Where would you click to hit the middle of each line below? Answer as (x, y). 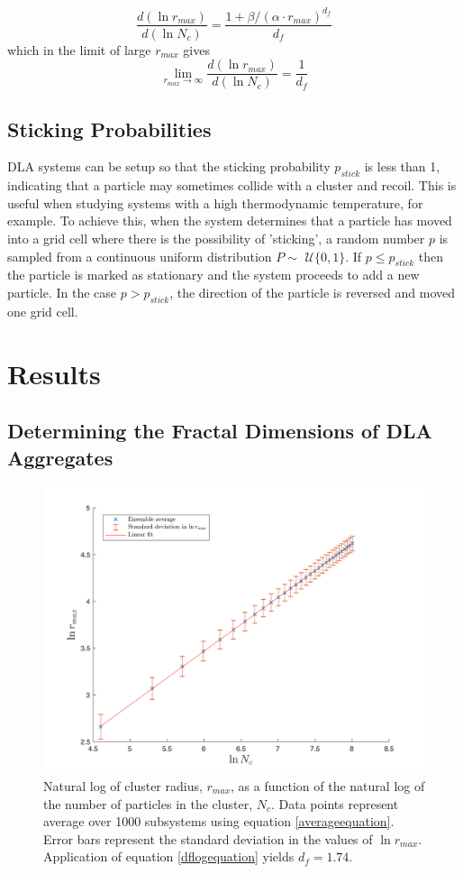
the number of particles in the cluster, (148, 803)
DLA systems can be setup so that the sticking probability (169, 166)
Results (54, 373)
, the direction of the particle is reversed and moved (313, 292)
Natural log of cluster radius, (123, 785)
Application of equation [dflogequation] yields (169, 856)
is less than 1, (402, 166)
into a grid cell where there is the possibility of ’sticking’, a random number (216, 238)
